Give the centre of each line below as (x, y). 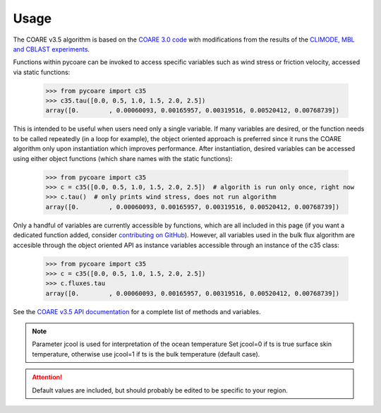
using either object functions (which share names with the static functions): (123, 158)
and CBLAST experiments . (52, 49)
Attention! (47, 377)
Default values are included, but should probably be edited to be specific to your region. (160, 390)
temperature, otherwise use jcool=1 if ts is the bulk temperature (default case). (146, 354)
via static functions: (42, 72)
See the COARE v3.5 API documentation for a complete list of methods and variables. (137, 311)
